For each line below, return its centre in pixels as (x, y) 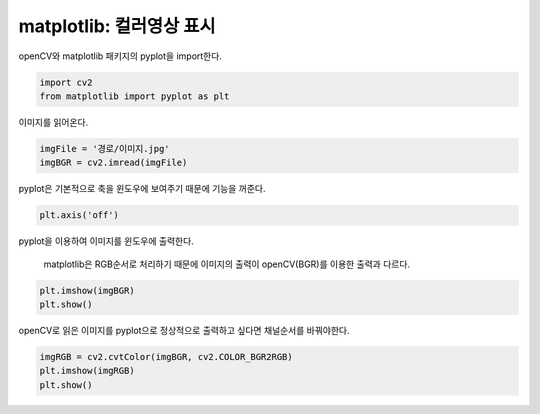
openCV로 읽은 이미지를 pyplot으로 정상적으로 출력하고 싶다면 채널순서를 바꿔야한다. (184, 330)
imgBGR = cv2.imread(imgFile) (113, 163)
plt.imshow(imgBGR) (87, 290)
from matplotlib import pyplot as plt (134, 96)
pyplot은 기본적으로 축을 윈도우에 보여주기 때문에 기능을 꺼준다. (142, 189)
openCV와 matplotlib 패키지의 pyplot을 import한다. (120, 56)
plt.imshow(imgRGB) (87, 371)
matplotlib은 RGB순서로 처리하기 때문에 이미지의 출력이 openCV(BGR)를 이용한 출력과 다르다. (226, 264)
